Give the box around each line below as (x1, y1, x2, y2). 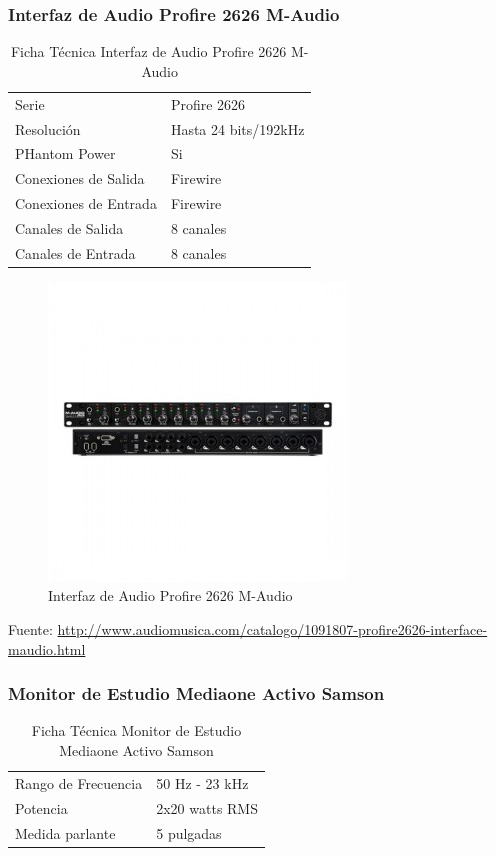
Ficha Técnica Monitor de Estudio (31, 720, 242, 741)
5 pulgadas (156, 822, 222, 843)
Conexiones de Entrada (15, 193, 157, 214)
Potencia (15, 797, 68, 818)
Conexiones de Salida (15, 168, 145, 189)
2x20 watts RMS (156, 797, 258, 818)
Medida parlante (15, 822, 116, 843)
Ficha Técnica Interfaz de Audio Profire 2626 (10, 41, 287, 62)
